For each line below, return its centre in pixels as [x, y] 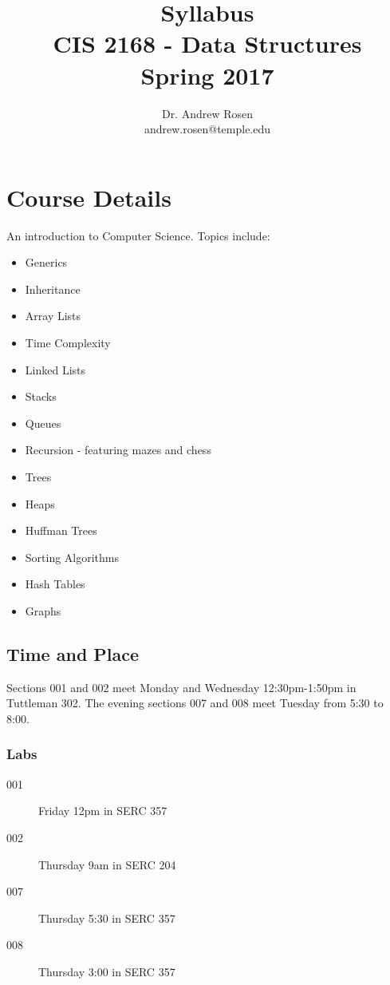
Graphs [43, 610]
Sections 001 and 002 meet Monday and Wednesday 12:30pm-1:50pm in [181, 687]
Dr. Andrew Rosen [207, 113]
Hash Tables [55, 584]
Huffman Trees [61, 530]
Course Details [89, 197]
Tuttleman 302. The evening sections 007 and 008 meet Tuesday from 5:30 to [195, 703]
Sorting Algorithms [72, 557]
